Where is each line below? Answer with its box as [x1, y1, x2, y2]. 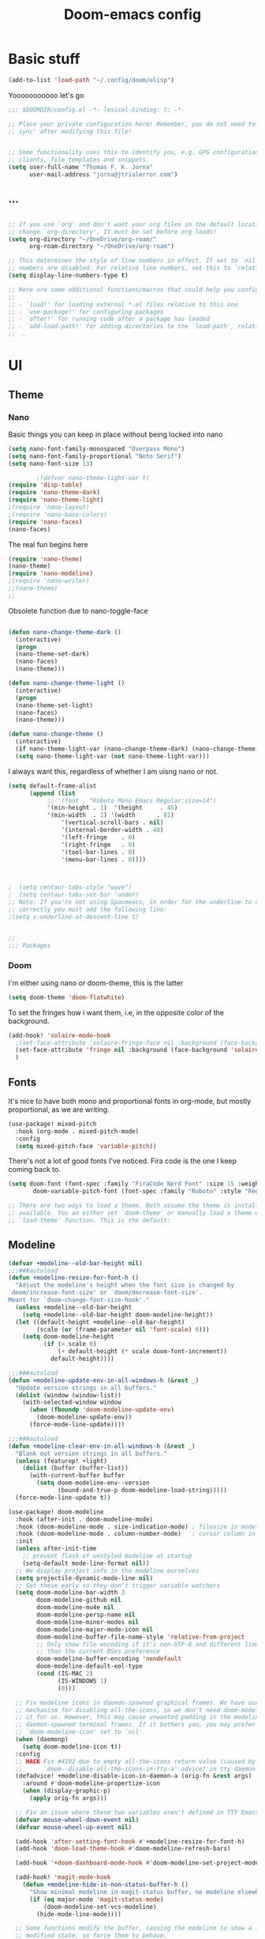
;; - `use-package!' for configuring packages [8, 308, 164, 316]
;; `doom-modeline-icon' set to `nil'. [15, 1728, 147, 1737]
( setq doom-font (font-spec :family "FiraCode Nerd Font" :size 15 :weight [8, 1180, 263, 1188]
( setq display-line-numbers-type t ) [8, 271, 129, 279]
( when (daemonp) [15, 1736, 69, 1744]
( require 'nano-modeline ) [8, 569, 93, 578]
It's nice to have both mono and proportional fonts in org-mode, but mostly [8, 1096, 252, 1106]
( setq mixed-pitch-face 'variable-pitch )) [15, 1142, 157, 1150]
